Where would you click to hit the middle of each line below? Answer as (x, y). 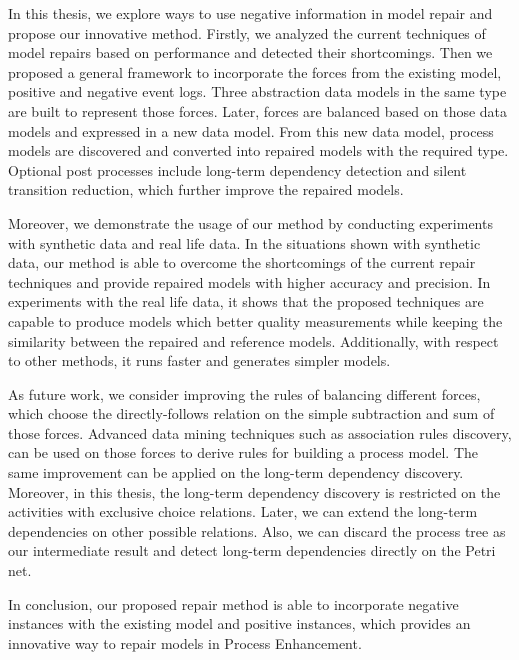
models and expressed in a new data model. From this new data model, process (251, 130)
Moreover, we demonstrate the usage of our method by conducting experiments (250, 222)
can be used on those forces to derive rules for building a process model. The (243, 452)
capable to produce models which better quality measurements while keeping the (255, 320)
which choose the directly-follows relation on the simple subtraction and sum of (251, 413)
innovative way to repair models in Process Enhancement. (185, 642)
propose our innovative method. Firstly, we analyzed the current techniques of (247, 32)
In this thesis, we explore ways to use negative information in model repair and (250, 13)
